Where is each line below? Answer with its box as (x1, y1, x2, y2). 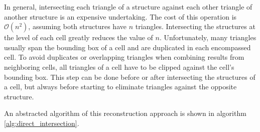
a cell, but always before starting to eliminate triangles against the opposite (4, 81, 237, 92)
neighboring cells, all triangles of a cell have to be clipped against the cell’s (4, 61, 234, 72)
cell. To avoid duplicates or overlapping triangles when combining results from (4, 52, 244, 62)
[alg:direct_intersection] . (4, 117, 79, 128)
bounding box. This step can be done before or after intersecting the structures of (4, 71, 255, 82)
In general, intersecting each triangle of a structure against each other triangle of (4, 2, 252, 12)
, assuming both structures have (28, 21, 126, 32)
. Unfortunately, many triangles (159, 32, 256, 43)
